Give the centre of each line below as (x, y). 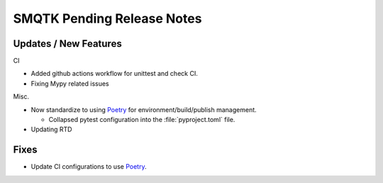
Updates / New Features (67, 44)
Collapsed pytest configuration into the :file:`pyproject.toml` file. (142, 120)
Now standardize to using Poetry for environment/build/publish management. (144, 109)
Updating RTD (51, 129)
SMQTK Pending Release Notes (107, 18)
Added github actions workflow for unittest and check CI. (114, 74)
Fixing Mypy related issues (70, 83)
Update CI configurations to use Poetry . (89, 167)
